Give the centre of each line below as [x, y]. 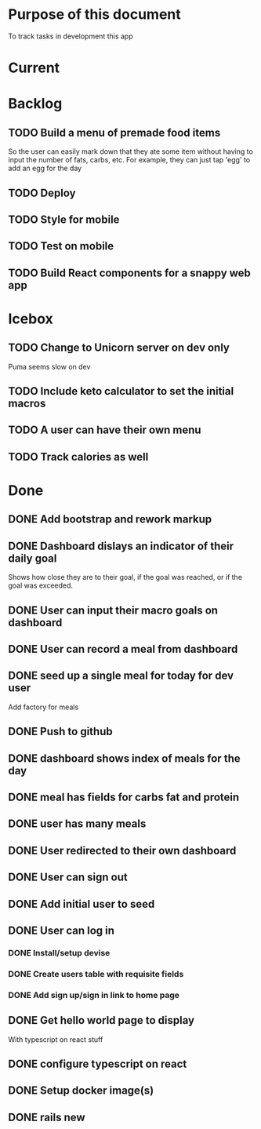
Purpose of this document [95, 15]
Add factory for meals [43, 707]
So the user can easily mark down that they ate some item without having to [130, 151]
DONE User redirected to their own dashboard [122, 850]
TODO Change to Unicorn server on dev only [119, 348]
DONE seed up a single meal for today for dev [121, 676]
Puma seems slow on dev [49, 366]
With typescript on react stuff [56, 1039]
